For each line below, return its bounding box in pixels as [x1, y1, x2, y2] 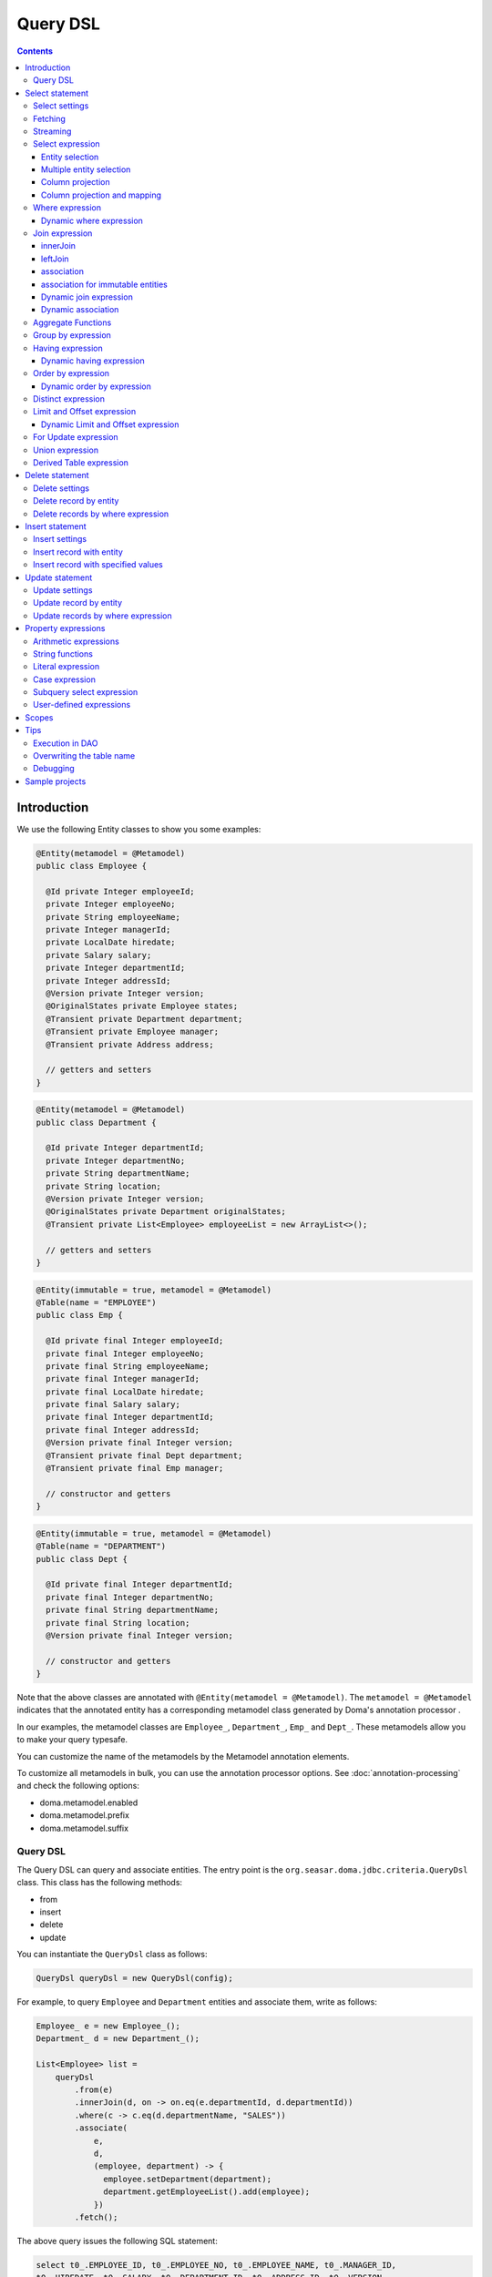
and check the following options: [16, 1781, 140, 1792]
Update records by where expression [33, 610, 172, 621]
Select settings [33, 100, 89, 111]
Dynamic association [41, 304, 119, 315]
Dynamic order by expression [41, 381, 152, 392]
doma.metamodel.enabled [39, 1797, 138, 1808]
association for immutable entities [41, 279, 168, 290]
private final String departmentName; [46, 1605, 219, 1616]
